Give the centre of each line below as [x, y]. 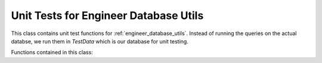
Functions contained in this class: [52, 52]
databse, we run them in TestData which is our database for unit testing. [100, 41]
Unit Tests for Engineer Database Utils [107, 15]
